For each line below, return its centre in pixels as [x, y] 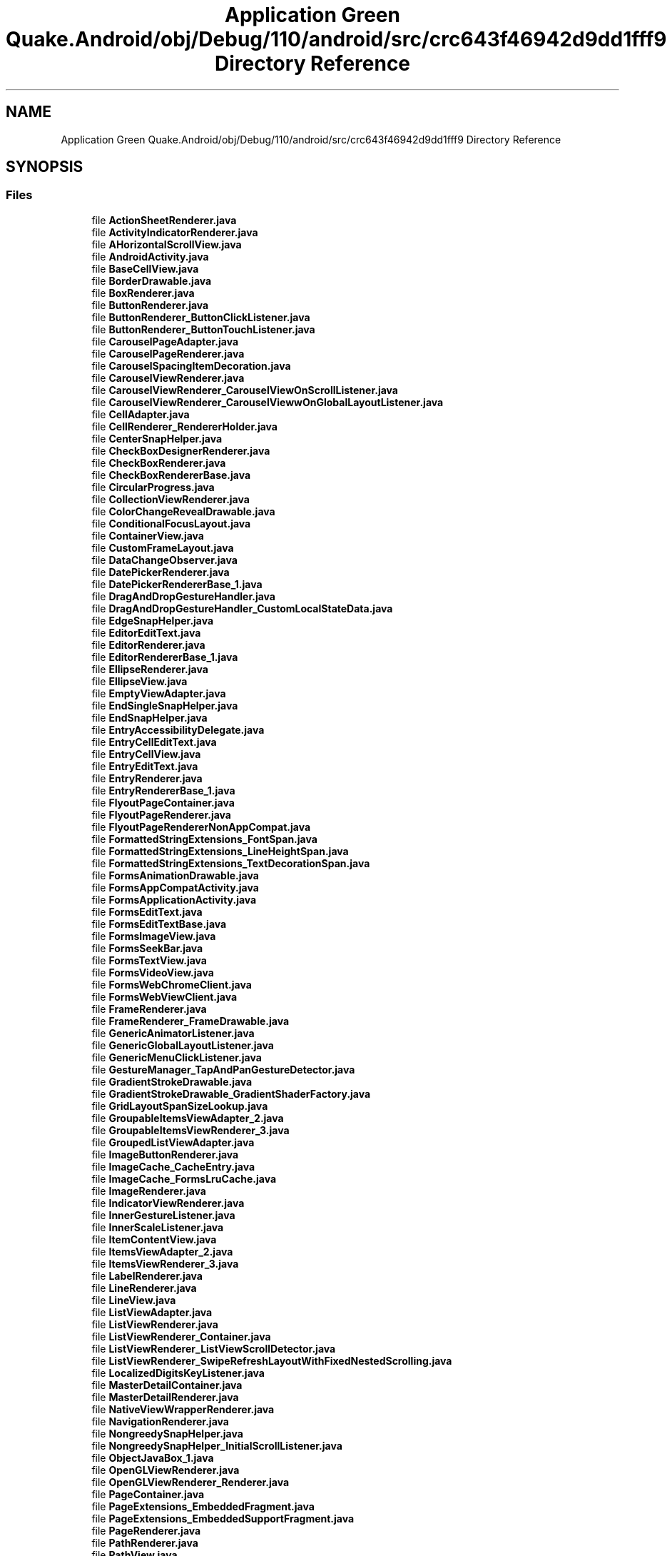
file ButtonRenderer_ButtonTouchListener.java [203, 329]
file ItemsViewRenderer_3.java [165, 1263]
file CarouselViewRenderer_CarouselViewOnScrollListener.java [245, 390]
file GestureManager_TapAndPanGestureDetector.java [223, 1069]
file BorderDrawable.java [152, 281]
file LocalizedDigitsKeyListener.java [178, 1373]
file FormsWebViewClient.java [164, 996]
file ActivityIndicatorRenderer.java [175, 232]
